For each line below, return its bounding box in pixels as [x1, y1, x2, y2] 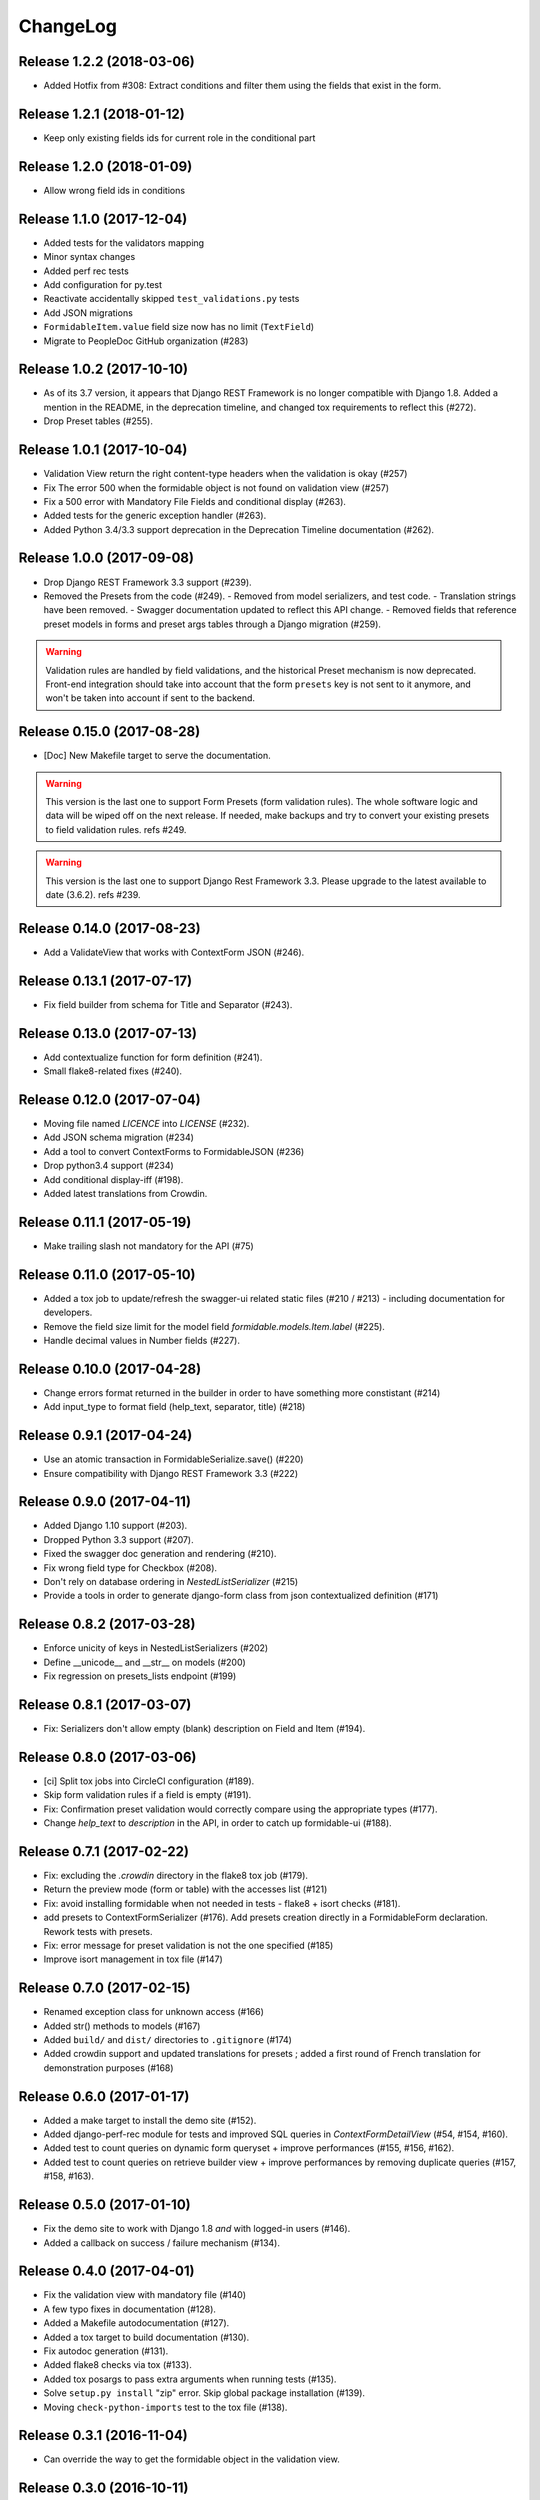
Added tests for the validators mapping [43, 236, 205, 249]
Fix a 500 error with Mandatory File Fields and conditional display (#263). [43, 495, 347, 507]
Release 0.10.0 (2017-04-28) [18, 1360, 202, 1377]
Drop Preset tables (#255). [43, 415, 154, 427]
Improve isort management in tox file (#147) [43, 1953, 224, 1965]
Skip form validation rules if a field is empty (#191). [43, 1789, 252, 1801]
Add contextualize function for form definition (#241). [43, 1051, 263, 1063]
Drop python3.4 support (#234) [43, 1160, 174, 1172]
